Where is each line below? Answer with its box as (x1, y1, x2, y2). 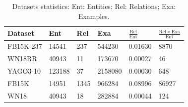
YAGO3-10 (7, 65, 41, 76)
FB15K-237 (7, 41, 42, 51)
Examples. (78, 10, 110, 21)
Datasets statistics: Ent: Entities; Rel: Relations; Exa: (12, 1, 176, 11)
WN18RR (7, 53, 37, 64)
